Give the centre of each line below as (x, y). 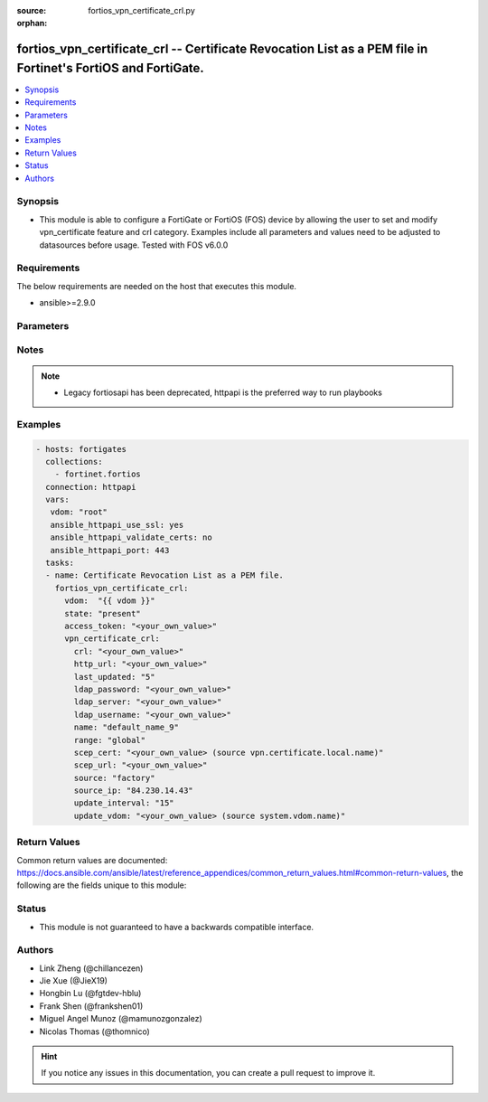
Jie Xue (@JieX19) (74, 981)
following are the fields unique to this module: (102, 885)
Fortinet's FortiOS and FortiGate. (111, 68)
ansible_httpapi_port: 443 (110, 550)
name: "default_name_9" (127, 727)
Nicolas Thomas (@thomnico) (95, 1031)
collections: (74, 462)
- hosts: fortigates (81, 449)
